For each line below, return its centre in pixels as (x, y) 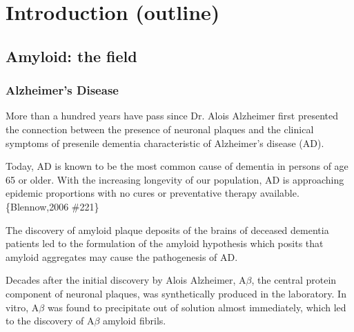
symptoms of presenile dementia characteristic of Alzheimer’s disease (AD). (165, 143)
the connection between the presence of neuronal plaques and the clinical (160, 129)
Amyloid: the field (71, 56)
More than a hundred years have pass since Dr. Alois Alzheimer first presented (172, 116)
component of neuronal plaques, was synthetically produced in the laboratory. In (176, 293)
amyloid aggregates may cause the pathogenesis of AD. (122, 256)
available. (280, 193)
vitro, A (22, 307)
